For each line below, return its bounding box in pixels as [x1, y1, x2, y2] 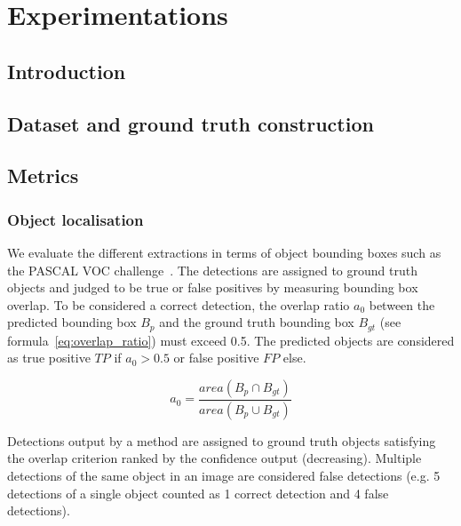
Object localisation [7, 208, 144, 230]
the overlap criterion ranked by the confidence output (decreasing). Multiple [7, 449, 422, 467]
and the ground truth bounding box [159, 313, 354, 331]
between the [369, 295, 435, 314]
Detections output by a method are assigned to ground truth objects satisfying [7, 431, 436, 450]
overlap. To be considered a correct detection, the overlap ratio [7, 295, 350, 314]
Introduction [7, 57, 126, 84]
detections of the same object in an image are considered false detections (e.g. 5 [7, 466, 441, 485]
